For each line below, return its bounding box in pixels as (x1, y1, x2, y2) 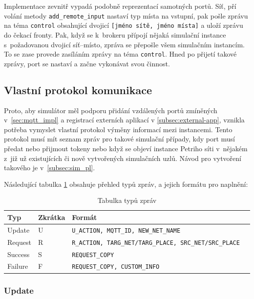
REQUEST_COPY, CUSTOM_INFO (72, 263, 160, 271)
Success (7, 249, 30, 259)
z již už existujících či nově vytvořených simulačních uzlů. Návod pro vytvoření (4, 153, 241, 163)
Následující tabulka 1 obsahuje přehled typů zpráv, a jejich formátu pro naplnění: (4, 179, 248, 189)
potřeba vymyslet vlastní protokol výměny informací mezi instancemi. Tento (4, 124, 233, 134)
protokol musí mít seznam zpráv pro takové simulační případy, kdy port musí (4, 134, 235, 144)
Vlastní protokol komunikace (4, 82, 152, 97)
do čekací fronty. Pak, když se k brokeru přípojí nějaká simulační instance (4, 29, 226, 40)
